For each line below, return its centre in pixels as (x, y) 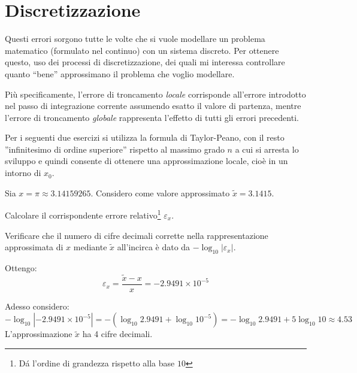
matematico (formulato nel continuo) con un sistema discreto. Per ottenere (142, 50)
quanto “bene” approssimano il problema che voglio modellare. (120, 73)
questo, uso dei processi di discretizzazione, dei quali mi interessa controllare (145, 62)
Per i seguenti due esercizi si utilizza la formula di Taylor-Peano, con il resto (145, 137)
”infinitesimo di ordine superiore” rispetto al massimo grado (115, 149)
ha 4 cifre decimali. (117, 334)
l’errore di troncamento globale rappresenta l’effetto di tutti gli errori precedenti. (152, 117)
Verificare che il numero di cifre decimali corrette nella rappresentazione (137, 235)
